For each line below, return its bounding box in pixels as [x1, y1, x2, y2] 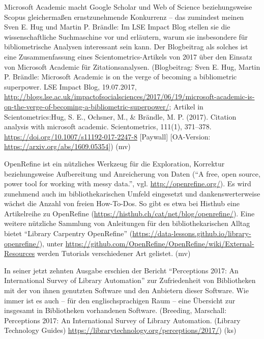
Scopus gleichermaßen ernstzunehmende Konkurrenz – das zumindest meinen [4, 11, 244, 22]
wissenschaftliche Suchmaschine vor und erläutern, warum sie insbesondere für [4, 31, 248, 42]
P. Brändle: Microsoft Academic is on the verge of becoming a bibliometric [4, 71, 237, 82]
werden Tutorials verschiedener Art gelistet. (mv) [37, 248, 191, 259]
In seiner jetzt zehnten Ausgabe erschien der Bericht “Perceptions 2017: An [4, 265, 239, 275]
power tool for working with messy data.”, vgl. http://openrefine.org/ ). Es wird [4, 178, 251, 189]
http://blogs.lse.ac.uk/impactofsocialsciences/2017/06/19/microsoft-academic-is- [4, 91, 255, 102]
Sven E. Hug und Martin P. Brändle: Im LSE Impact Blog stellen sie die [4, 21, 230, 32]
